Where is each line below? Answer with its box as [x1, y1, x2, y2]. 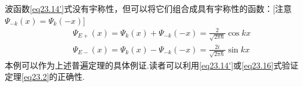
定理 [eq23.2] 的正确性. [5, 70, 85, 83]
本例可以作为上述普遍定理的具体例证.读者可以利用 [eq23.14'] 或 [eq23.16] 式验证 [5, 58, 299, 71]
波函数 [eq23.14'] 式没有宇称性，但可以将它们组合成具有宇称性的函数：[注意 [5, 2, 292, 14]
